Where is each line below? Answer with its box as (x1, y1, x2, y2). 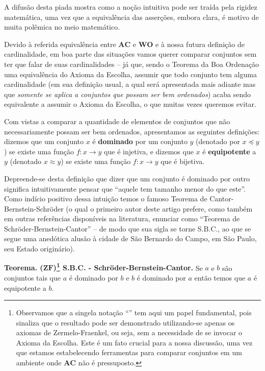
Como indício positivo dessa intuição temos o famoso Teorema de (4, 193, 207, 204)
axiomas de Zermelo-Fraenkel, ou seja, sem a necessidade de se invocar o (16, 327, 243, 338)
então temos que (194, 272, 246, 283)
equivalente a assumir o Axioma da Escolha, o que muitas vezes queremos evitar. (4, 99, 256, 109)
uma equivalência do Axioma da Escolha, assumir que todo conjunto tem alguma (4, 68, 257, 79)
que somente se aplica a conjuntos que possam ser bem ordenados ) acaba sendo (4, 88, 251, 99)
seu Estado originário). (4, 243, 75, 254)
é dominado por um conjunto (92, 136, 188, 147)
